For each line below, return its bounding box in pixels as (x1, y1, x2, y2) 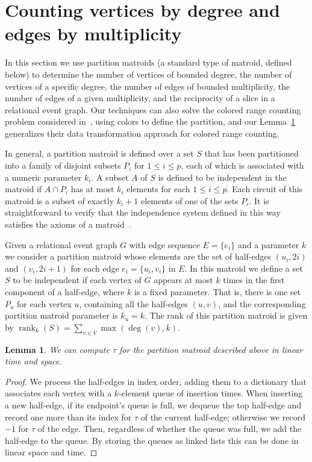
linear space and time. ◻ (5, 446, 98, 458)
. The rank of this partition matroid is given (145, 309, 308, 322)
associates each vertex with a (5, 387, 112, 399)
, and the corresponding (218, 297, 306, 310)
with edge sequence (129, 238, 200, 251)
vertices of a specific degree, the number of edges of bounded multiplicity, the (5, 80, 290, 92)
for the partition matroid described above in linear (119, 343, 303, 355)
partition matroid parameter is (5, 309, 118, 322)
